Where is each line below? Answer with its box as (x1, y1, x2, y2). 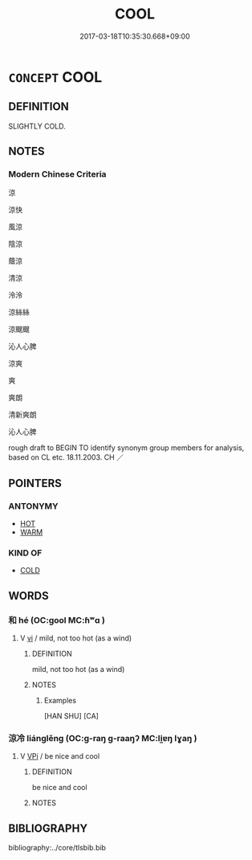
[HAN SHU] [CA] (43, 711, 99, 721)
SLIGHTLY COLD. (8, 121, 66, 131)
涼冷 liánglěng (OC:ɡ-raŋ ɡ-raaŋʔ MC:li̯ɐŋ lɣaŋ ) (8, 733, 197, 744)
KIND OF (8, 547, 43, 559)
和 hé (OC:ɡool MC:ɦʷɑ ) (8, 614, 106, 625)
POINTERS (8, 476, 63, 490)
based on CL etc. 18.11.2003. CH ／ (8, 453, 124, 462)
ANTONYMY (8, 500, 59, 511)
